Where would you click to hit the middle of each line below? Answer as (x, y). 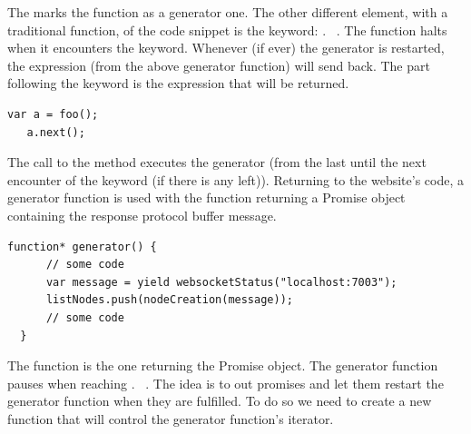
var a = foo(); (53, 114)
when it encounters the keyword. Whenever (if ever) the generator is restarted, (226, 48)
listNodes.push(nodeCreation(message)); (169, 300)
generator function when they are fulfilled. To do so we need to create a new (220, 401)
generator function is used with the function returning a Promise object (206, 197)
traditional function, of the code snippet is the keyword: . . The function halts (227, 30)
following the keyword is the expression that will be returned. (178, 83)
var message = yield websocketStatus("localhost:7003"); (221, 282)
